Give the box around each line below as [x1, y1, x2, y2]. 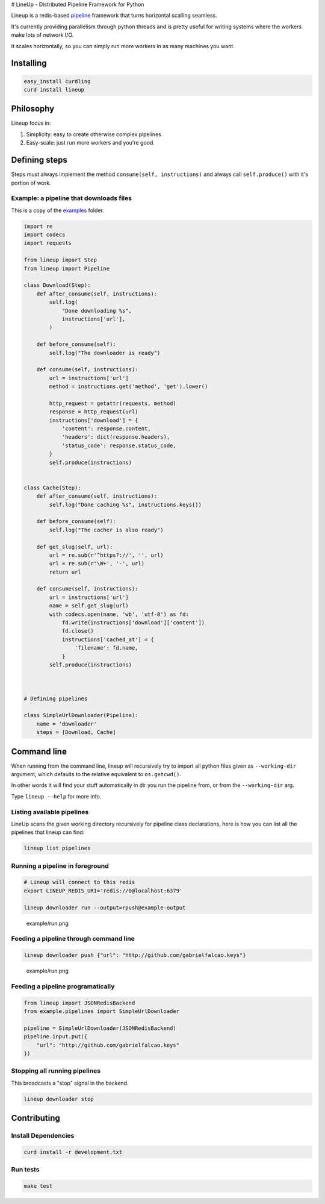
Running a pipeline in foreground [11, 862, 109, 870]
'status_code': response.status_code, [61, 442, 177, 449]
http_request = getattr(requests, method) [49, 400, 177, 407]
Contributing [11, 1113, 60, 1123]
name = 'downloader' [36, 720, 97, 727]
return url [49, 568, 81, 575]
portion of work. [11, 179, 51, 186]
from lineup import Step [23, 257, 97, 263]
